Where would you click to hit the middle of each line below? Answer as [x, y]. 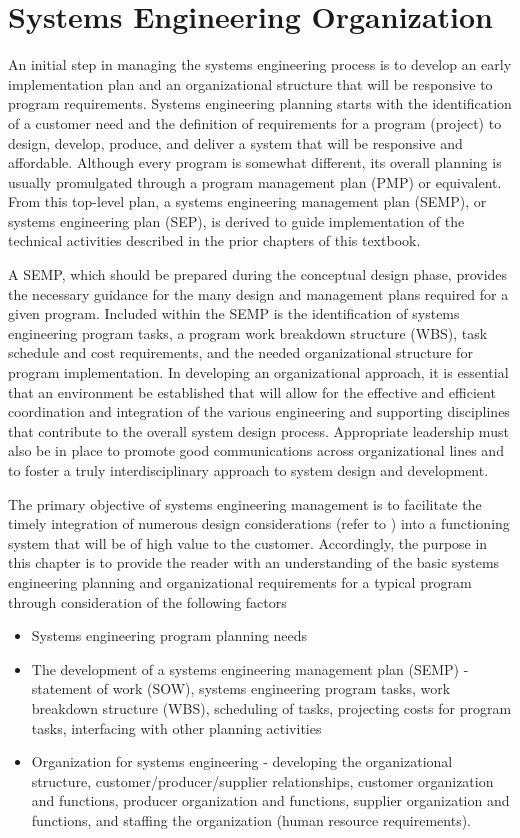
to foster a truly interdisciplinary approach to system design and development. [248, 470]
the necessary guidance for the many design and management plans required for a [258, 293]
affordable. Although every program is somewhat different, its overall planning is [255, 162]
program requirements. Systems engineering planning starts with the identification [260, 103]
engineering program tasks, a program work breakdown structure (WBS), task [248, 332]
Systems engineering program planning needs [169, 635]
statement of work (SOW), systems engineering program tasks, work [241, 688]
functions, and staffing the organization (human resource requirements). [251, 819]
